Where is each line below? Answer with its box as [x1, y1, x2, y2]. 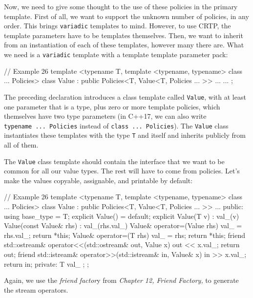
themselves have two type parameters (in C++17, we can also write [4, 111, 207, 121]
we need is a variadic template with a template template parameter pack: [4, 49, 228, 60]
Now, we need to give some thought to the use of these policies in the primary [4, 1, 238, 11]
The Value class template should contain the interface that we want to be [4, 156, 225, 166]
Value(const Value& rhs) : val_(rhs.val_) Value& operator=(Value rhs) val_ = [4, 220, 242, 231]
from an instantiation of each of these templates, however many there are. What [4, 40, 244, 50]
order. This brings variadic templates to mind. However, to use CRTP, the [4, 21, 231, 31]
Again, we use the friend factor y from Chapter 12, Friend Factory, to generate [4, 275, 239, 285]
